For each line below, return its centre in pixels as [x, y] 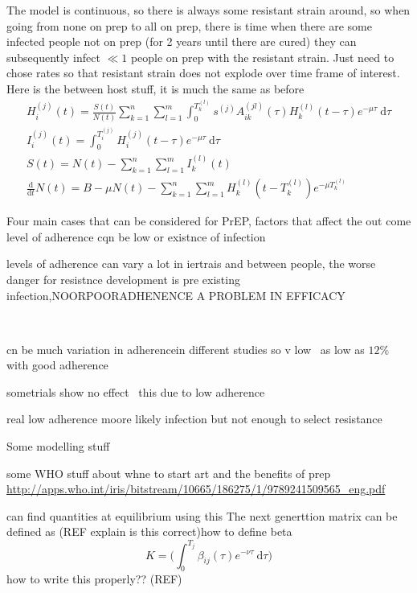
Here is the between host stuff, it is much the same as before [155, 88]
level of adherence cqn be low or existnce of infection [136, 236]
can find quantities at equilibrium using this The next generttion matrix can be [202, 515]
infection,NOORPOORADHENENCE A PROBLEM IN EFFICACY [176, 295]
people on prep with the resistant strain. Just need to [262, 57]
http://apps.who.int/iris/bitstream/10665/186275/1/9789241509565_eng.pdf [196, 489]
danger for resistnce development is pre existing [123, 279]
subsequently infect [53, 57]
